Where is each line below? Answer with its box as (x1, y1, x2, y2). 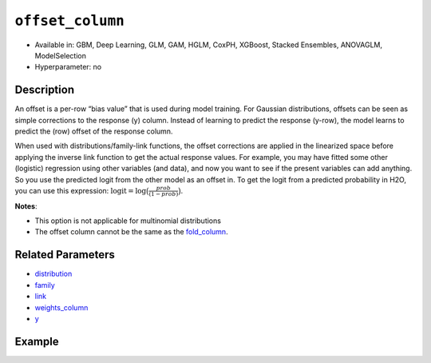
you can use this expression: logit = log (14, 185, 147, 195)
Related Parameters (14, 248, 116, 261)
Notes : (14, 201, 38, 211)
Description (14, 83, 75, 97)
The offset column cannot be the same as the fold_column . (34, 227, 228, 237)
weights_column (34, 302, 89, 312)
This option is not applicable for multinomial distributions (34, 216, 221, 225)
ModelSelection (34, 50, 87, 60)
